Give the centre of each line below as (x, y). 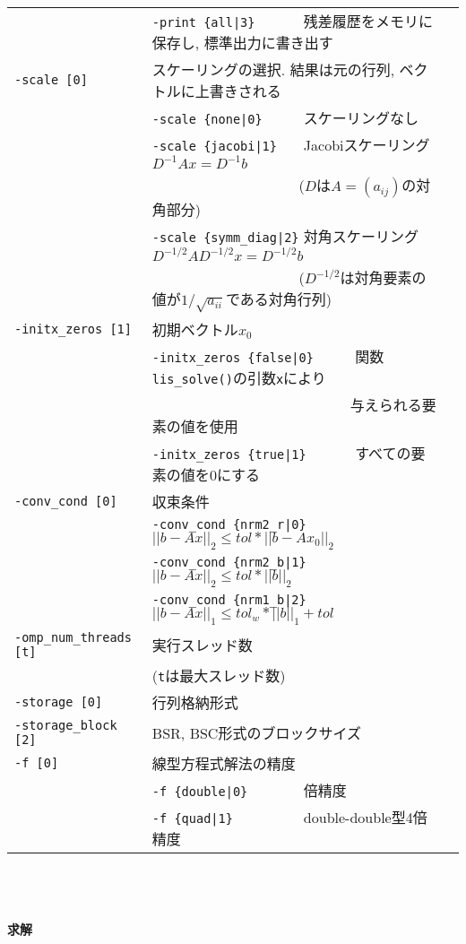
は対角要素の (383, 277)
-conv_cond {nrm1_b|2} (229, 599)
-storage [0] (59, 702)
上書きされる (238, 91)
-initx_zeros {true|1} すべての (281, 453)
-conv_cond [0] (66, 501)
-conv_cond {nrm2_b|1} (229, 562)
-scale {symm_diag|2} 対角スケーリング (285, 236)
